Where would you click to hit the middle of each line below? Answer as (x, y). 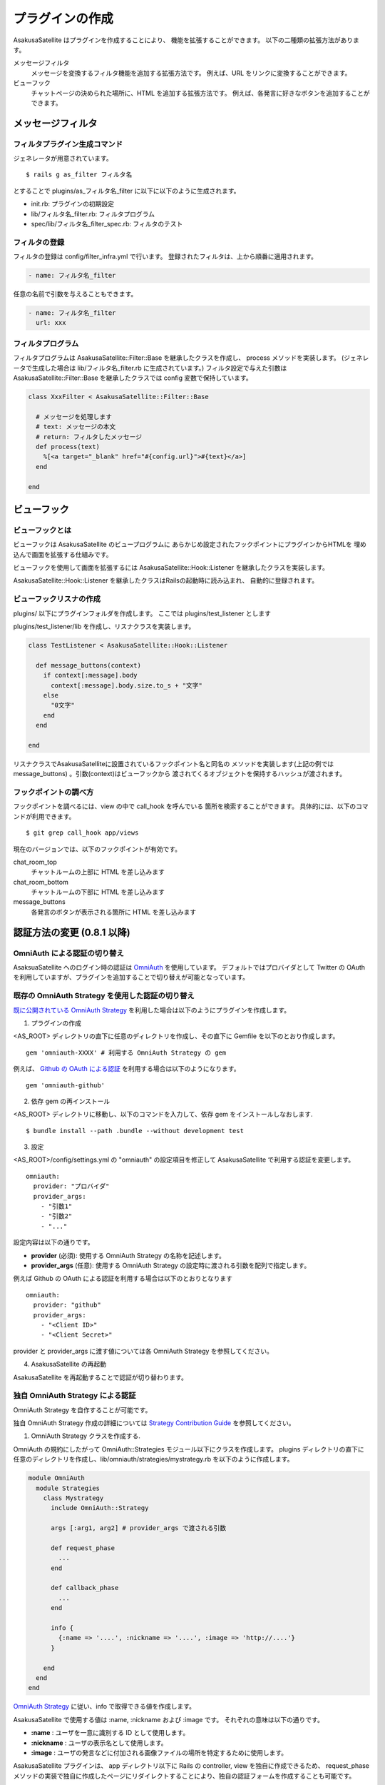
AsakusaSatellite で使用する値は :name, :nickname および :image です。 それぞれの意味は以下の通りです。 (168, 1719)
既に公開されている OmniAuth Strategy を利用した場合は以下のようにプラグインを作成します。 (152, 1010)
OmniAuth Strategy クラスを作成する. (86, 1436)
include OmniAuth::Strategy (100, 1508)
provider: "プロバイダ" (71, 1186)
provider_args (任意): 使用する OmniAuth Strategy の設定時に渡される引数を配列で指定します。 (171, 1265)
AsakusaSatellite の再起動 (69, 1364)
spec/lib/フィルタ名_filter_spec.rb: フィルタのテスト (107, 224)
